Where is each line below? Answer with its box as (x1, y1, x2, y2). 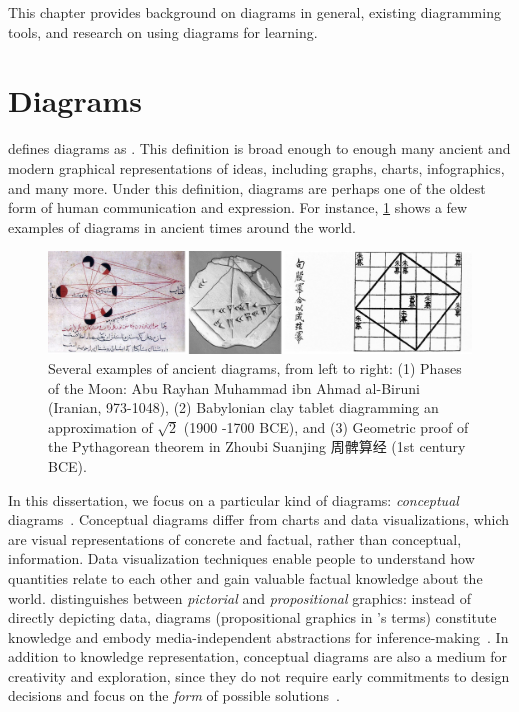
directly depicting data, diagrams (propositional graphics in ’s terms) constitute (8, 607, 497, 628)
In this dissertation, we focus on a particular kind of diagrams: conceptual (8, 489, 459, 510)
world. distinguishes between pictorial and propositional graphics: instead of (8, 587, 472, 608)
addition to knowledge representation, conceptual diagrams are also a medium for (8, 646, 507, 667)
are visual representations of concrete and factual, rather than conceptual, (8, 528, 462, 549)
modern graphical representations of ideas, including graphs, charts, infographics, (8, 157, 505, 178)
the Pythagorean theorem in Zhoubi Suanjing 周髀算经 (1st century (48, 436, 466, 457)
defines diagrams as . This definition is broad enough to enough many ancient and (8, 138, 511, 159)
